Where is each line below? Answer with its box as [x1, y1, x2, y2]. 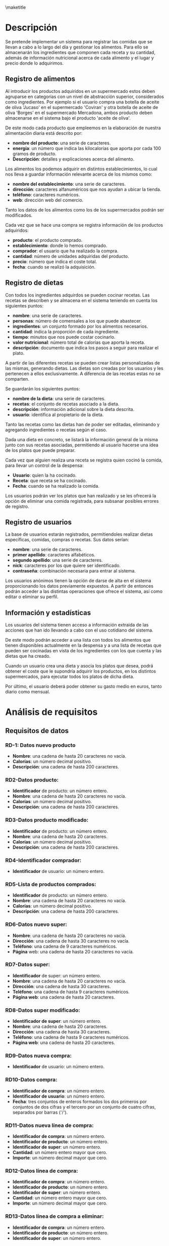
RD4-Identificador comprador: [5, 857, 82, 864]
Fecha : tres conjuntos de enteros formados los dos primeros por [12, 1098, 147, 1105]
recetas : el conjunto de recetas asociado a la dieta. [12, 401, 120, 407]
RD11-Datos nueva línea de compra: [5, 1122, 94, 1129]
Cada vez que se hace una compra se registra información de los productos [5, 222, 163, 228]
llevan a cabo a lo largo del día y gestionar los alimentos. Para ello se [5, 44, 148, 50]
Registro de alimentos [5, 75, 76, 83]
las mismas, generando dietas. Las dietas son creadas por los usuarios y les [5, 365, 163, 371]
